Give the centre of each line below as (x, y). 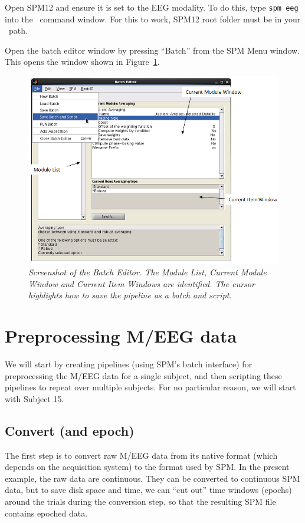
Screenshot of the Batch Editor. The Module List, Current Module (147, 272)
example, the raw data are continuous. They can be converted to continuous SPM (152, 478)
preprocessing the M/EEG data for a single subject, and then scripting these (143, 375)
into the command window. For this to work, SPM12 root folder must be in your (153, 19)
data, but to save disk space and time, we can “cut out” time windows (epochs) (148, 490)
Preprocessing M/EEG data (121, 336)
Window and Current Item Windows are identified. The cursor (142, 283)
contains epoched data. (46, 513)
